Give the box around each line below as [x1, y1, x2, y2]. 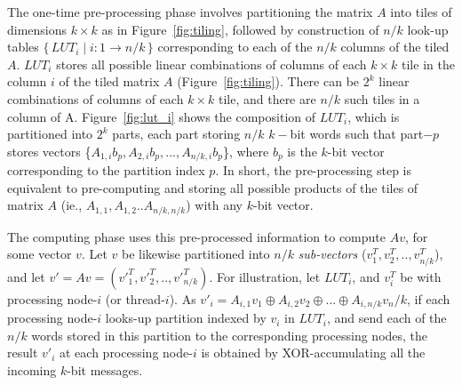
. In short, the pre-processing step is [215, 161, 412, 180]
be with [400, 267, 442, 285]
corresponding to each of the [157, 37, 313, 56]
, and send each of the [326, 309, 447, 327]
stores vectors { [7, 141, 92, 160]
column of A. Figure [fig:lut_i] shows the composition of [7, 107, 316, 125]
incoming [7, 360, 57, 379]
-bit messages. [67, 360, 143, 379]
